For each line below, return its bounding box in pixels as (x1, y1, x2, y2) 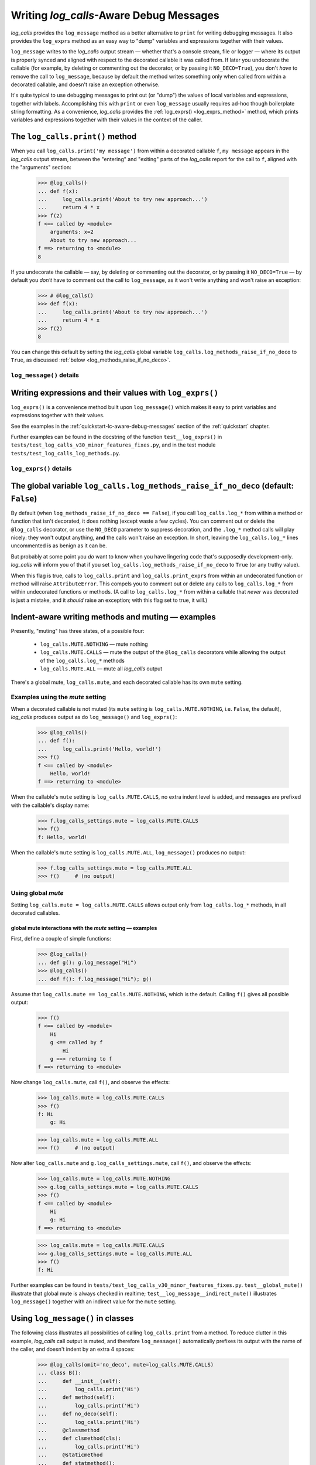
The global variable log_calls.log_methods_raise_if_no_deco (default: (11, 481, 294, 491)
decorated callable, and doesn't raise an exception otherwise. (11, 81, 160, 88)
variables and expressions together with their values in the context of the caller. (11, 116, 203, 123)
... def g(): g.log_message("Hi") (37, 959, 137, 966)
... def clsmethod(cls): (37, 1435, 122, 1442)
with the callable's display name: (11, 802, 90, 809)
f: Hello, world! (37, 834, 88, 840)
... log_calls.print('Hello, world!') (37, 745, 162, 752)
